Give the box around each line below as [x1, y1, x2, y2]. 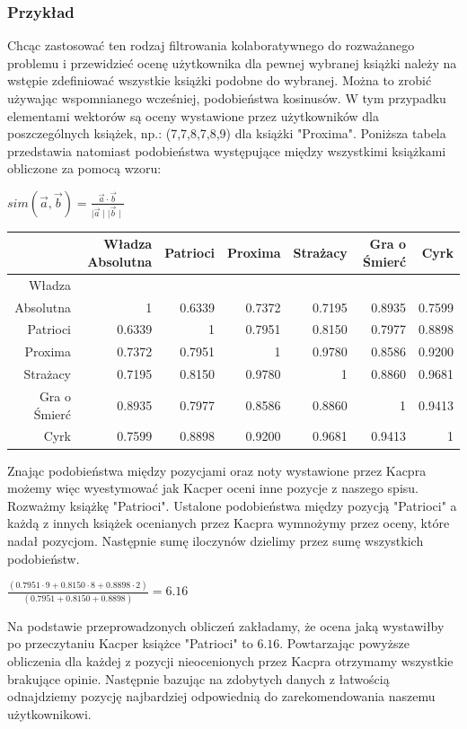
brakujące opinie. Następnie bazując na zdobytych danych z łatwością [7, 669, 390, 688]
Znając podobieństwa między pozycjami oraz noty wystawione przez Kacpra [7, 461, 427, 479]
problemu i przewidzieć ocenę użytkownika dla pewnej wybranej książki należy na [7, 53, 457, 72]
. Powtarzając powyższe [279, 634, 410, 653]
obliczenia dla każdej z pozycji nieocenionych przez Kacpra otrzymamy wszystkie [7, 651, 454, 670]
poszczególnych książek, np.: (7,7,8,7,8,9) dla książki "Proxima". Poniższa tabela [7, 124, 446, 143]
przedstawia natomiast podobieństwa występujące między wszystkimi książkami [7, 141, 446, 160]
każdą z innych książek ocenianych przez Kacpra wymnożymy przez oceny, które [7, 514, 450, 532]
